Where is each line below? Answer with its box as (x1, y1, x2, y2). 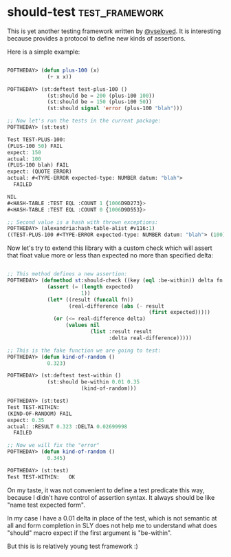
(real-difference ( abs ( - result (68, 302, 165, 310)
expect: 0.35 (7, 417, 45, 423)
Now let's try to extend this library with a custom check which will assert (7, 244, 212, 252)
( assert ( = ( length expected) (47, 283, 134, 290)
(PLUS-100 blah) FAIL (7, 162, 69, 169)
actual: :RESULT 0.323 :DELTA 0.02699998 (7, 423, 128, 430)
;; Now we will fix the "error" (7, 442, 100, 449)
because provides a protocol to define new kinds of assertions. (7, 34, 186, 42)
